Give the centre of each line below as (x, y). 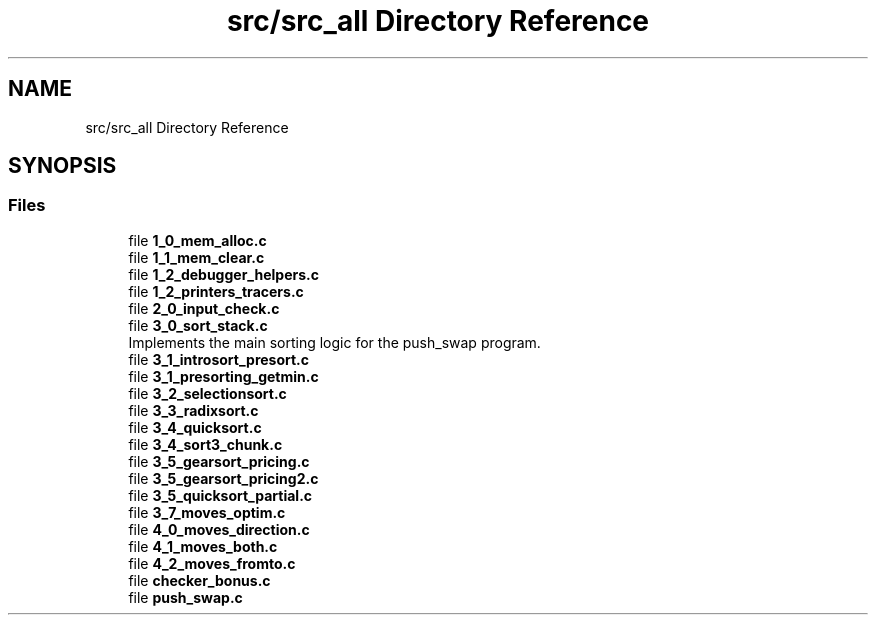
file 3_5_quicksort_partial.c (220, 495)
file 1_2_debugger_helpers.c (223, 274)
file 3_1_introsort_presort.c (219, 359)
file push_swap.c (185, 597)
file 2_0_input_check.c (204, 308)
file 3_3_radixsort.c (193, 410)
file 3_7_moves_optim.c (207, 512)
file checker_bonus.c (199, 580)
